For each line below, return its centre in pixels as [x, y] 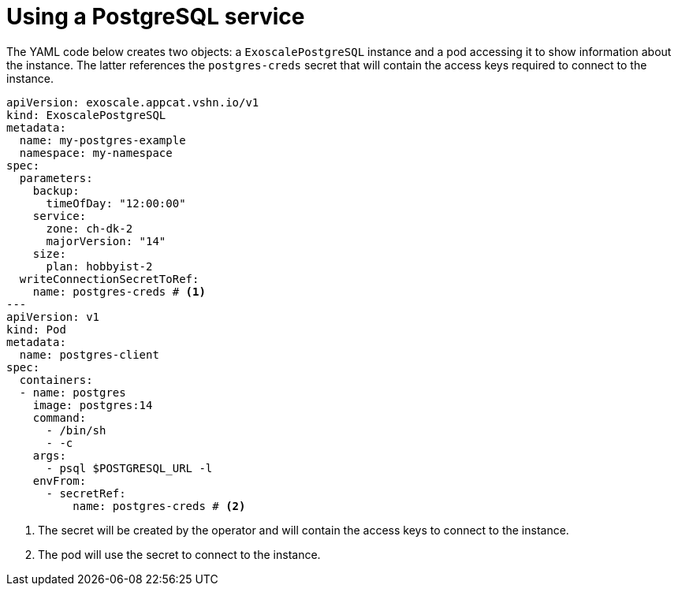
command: [60, 417]
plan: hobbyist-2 [99, 266]
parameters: [56, 178]
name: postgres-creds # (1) [119, 291]
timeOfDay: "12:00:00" [116, 203]
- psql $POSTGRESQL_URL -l [129, 468]
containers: [56, 380]
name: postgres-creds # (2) [159, 506]
